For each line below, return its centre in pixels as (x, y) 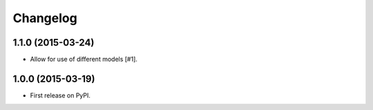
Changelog (45, 18)
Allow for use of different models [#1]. (84, 59)
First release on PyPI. (60, 95)
